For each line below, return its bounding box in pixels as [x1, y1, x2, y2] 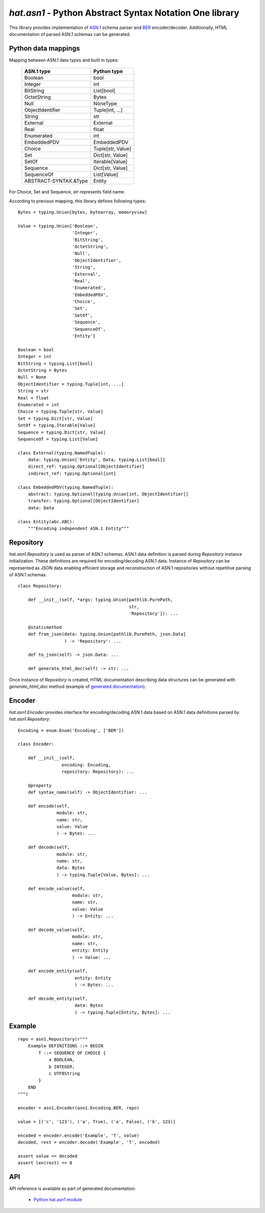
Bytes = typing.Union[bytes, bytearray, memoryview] [18, 209, 147, 215]
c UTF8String [49, 1071, 80, 1076]
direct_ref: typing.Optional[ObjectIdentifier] [27, 464, 145, 469]
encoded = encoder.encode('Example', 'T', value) [18, 1132, 140, 1138]
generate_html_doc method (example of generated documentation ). [9, 683, 146, 689]
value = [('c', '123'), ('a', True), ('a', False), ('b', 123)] [18, 1119, 176, 1125]
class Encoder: [18, 741, 54, 747]
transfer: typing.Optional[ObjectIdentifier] [27, 498, 140, 504]
